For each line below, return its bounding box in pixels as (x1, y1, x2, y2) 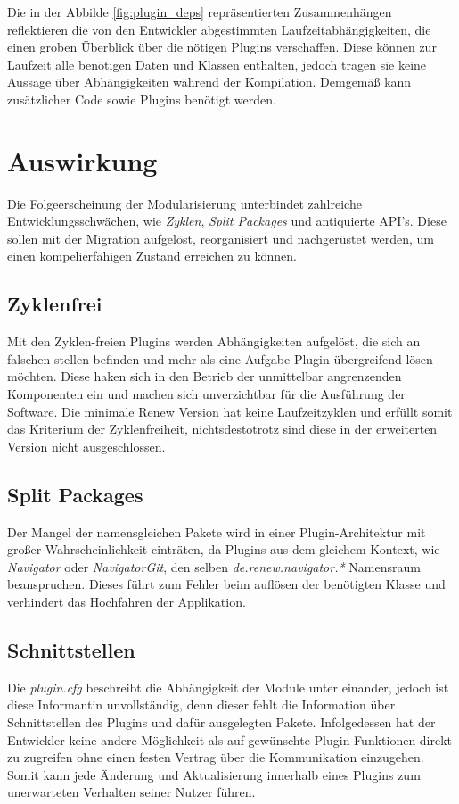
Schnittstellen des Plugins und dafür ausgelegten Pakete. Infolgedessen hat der (7, 712, 436, 731)
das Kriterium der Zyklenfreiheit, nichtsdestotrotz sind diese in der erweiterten (7, 419, 438, 438)
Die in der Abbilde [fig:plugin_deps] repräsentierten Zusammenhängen (7, 3, 392, 21)
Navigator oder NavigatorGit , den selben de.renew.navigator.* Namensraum (7, 557, 421, 576)
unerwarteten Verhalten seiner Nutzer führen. (7, 783, 256, 801)
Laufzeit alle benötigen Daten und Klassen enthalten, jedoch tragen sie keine (7, 54, 427, 73)
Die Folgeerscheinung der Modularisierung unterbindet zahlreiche (7, 194, 362, 212)
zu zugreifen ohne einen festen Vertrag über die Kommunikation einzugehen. (7, 748, 424, 767)
